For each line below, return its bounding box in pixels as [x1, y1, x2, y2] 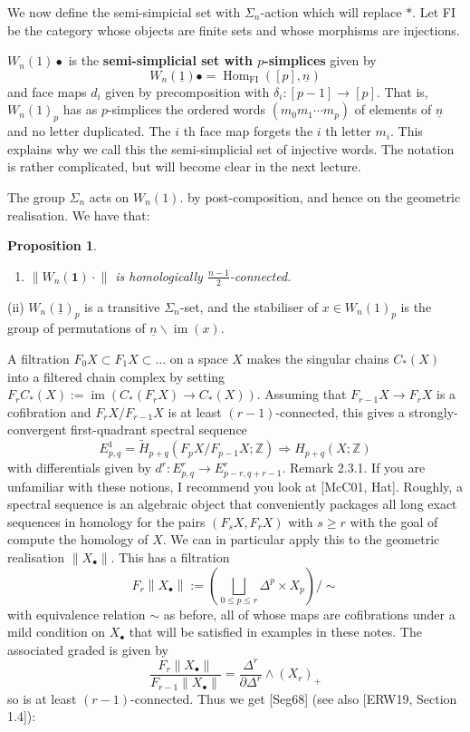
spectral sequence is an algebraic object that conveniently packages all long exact [7, 494, 457, 513]
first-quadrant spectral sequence [71, 420, 247, 439]
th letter [325, 122, 371, 141]
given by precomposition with [105, 82, 270, 101]
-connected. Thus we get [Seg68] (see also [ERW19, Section [130, 688, 457, 708]
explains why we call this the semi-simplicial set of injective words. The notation [7, 139, 455, 158]
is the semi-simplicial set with [68, 51, 253, 70]
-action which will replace [260, 3, 402, 21]
